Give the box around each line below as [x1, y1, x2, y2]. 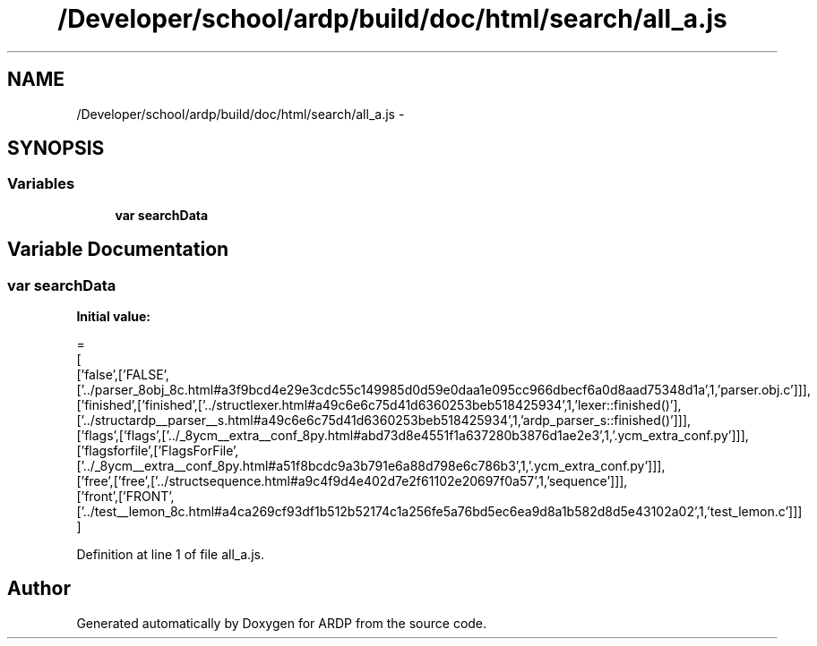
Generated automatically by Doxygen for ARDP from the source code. [76, 615, 487, 631]
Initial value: [76, 309, 150, 325]
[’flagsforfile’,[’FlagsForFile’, [76, 443, 239, 459]
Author [7, 577, 71, 600]
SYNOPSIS [7, 137, 105, 160]
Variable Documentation [7, 238, 229, 261]
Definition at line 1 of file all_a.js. [76, 547, 264, 563]
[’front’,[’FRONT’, [76, 489, 175, 505]
